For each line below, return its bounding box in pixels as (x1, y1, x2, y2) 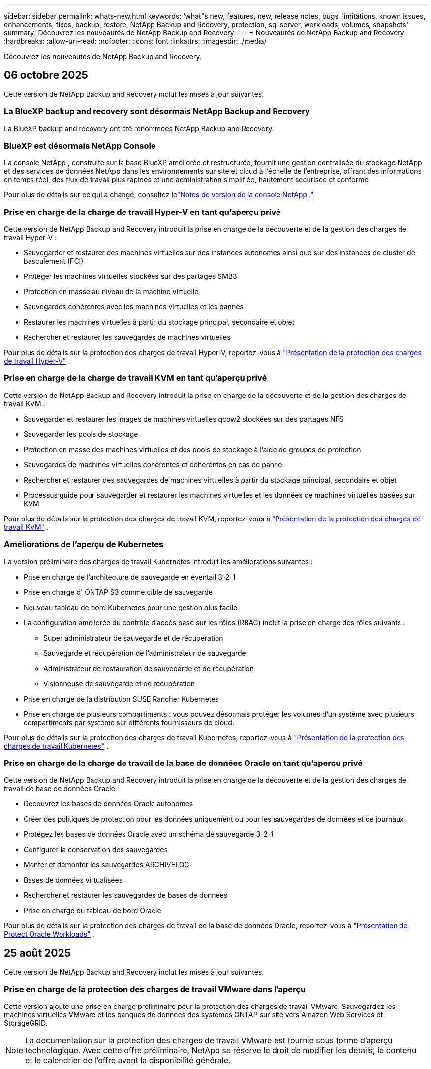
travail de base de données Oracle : (4, 784, 119, 793)
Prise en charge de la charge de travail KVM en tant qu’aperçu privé (4, 373, 267, 383)
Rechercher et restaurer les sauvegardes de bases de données (24, 891, 228, 900)
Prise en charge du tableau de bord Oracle (24, 906, 161, 915)
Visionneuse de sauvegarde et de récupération (43, 679, 195, 688)
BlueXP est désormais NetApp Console (4, 140, 156, 151)
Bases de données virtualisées (24, 876, 123, 885)
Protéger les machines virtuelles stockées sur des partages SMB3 (24, 272, 237, 281)
